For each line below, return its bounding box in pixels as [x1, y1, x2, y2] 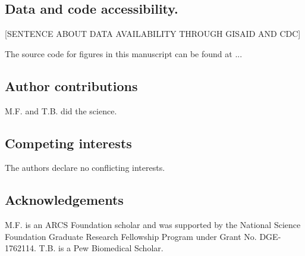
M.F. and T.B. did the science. [5, 104, 117, 117]
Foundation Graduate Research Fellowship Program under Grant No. [5, 230, 257, 242]
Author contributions [5, 76, 138, 95]
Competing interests [5, 133, 132, 152]
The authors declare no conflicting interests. [5, 161, 165, 174]
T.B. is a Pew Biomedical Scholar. [39, 242, 163, 254]
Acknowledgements [5, 191, 124, 209]
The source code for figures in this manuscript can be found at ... [5, 47, 243, 60]
